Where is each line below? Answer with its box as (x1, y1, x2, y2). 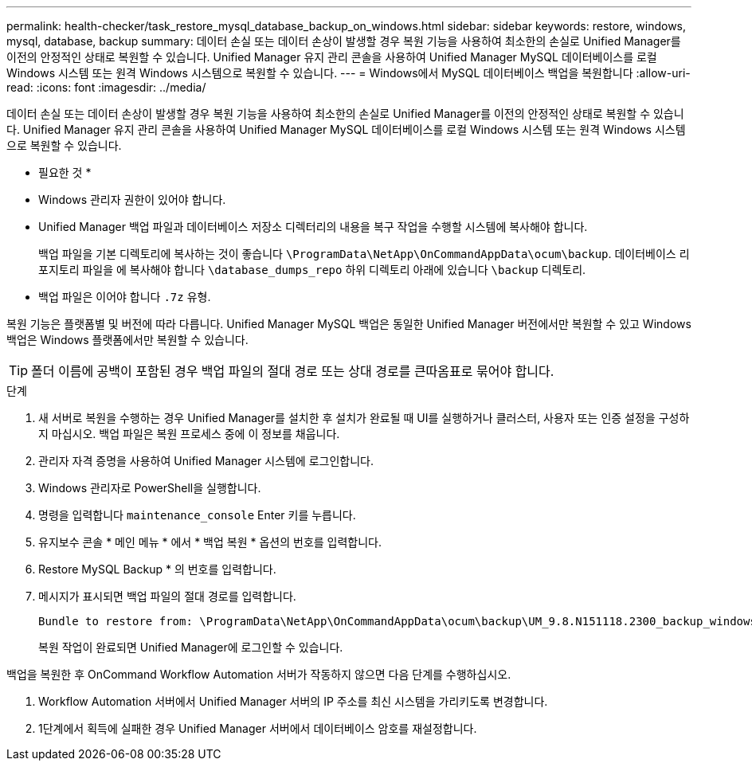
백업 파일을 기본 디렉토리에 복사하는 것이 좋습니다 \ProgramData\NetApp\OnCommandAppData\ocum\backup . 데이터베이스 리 (38, 247, 690, 260)
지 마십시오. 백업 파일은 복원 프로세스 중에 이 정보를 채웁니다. (38, 427, 340, 440)
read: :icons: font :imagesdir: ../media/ (6, 80, 206, 94)
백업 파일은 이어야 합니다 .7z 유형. (38, 290, 211, 303)
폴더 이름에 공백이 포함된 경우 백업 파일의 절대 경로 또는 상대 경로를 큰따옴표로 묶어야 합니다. (31, 363, 554, 379)
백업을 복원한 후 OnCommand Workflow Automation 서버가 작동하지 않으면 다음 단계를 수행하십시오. (6, 667, 511, 681)
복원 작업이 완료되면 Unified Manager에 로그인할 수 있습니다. (38, 640, 343, 654)
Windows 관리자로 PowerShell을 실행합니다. (38, 481, 261, 495)
